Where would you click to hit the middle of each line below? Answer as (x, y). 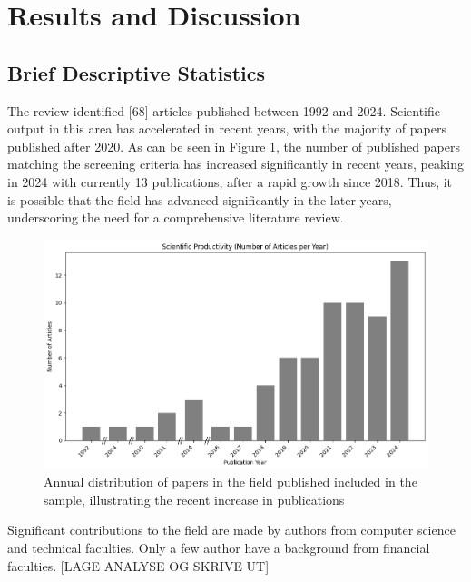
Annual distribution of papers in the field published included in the (231, 482)
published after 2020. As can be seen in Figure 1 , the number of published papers (234, 146)
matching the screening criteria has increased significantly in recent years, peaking (236, 164)
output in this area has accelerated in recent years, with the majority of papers (227, 128)
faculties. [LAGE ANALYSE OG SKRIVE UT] (138, 565)
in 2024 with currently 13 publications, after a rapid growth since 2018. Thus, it (230, 181)
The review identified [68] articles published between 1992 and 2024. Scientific (224, 110)
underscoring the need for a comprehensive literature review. (176, 217)
